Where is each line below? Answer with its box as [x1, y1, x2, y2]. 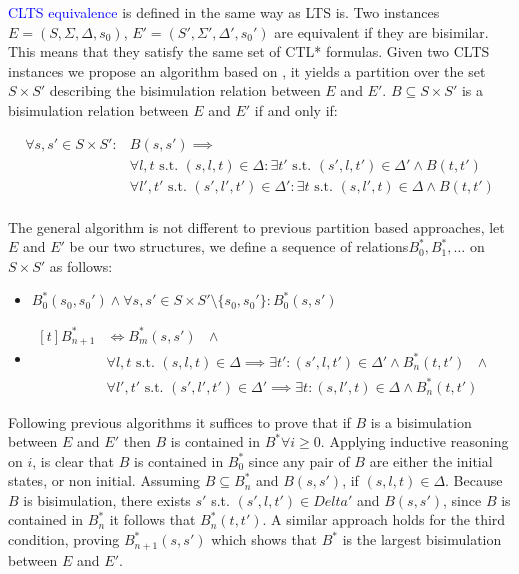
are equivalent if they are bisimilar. [274, 21, 489, 42]
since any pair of [248, 450, 350, 471]
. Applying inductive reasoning [320, 431, 509, 452]
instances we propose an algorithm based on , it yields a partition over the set [8, 60, 486, 81]
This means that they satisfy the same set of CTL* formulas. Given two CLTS [8, 41, 490, 62]
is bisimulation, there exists [23, 489, 191, 510]
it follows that [109, 509, 196, 530]
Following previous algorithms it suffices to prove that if [8, 411, 351, 432]
